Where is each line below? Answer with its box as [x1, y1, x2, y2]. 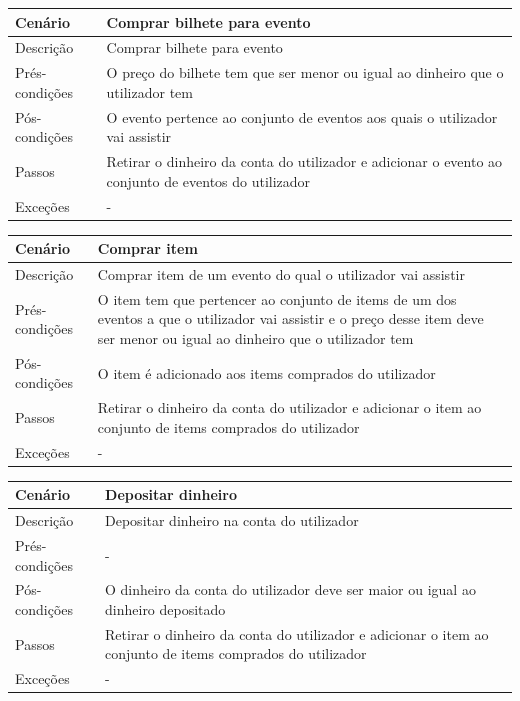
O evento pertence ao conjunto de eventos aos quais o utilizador [106, 106, 498, 127]
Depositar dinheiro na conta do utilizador [105, 510, 359, 531]
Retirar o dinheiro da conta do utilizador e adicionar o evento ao [106, 151, 503, 172]
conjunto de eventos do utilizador [106, 170, 311, 191]
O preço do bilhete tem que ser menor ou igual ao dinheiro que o [106, 62, 504, 83]
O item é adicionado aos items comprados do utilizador [97, 362, 436, 383]
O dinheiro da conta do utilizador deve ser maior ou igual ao [105, 579, 476, 600]
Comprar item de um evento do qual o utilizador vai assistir [97, 263, 465, 284]
